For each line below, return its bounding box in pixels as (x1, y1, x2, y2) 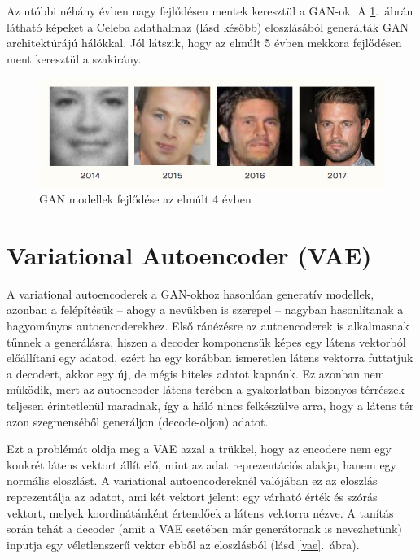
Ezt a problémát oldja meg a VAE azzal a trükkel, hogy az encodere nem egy (7, 440, 392, 457)
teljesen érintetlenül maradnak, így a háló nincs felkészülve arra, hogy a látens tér (7, 397, 414, 413)
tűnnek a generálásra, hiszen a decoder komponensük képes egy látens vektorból (7, 333, 406, 350)
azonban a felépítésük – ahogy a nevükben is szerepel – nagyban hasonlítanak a (7, 301, 404, 318)
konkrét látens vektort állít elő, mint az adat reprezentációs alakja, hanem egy (7, 456, 397, 473)
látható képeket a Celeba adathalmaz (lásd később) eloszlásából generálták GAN (7, 18, 409, 35)
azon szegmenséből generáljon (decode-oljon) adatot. (7, 413, 269, 430)
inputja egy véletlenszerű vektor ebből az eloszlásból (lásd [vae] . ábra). (7, 535, 360, 552)
